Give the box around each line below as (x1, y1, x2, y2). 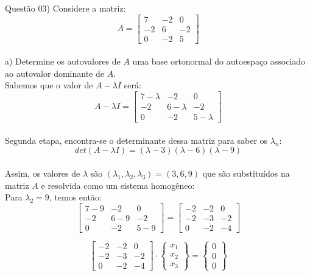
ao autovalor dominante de (5, 66, 104, 79)
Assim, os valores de (5, 166, 80, 179)
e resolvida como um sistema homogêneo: (41, 179, 195, 191)
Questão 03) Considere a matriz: (5, 2, 126, 14)
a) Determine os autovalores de (5, 55, 121, 68)
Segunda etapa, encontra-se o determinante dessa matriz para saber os (5, 133, 268, 146)
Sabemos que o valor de (5, 79, 93, 91)
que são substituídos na (202, 166, 290, 179)
